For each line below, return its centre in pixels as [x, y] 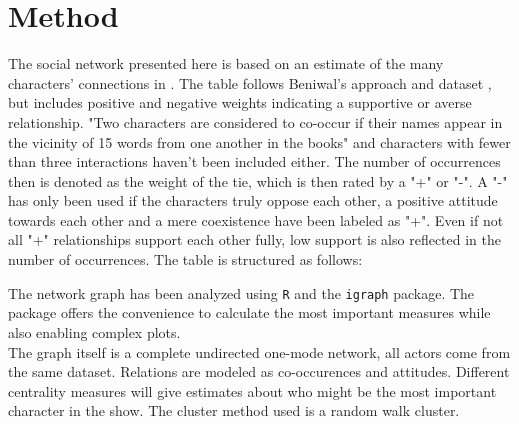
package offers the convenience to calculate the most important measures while [249, 312]
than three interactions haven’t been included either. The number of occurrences [254, 161]
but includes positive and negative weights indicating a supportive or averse [240, 102]
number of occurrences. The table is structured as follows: [185, 259]
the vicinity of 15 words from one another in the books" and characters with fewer [259, 141]
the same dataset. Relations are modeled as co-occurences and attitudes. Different [259, 371]
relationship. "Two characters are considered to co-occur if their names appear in [255, 121]
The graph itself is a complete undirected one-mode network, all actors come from [259, 351]
